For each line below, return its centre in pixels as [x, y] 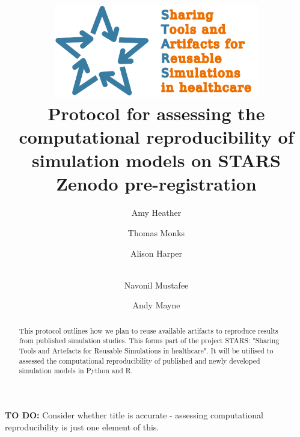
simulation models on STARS [156, 160]
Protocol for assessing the [156, 113]
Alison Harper [156, 253]
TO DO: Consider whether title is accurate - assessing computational [134, 414]
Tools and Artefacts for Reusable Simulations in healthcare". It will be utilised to [146, 351]
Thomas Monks [156, 232]
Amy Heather [156, 212]
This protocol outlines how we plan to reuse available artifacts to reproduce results [148, 330]
